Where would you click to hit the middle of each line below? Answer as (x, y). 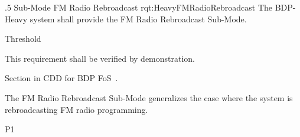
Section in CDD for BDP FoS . (61, 78)
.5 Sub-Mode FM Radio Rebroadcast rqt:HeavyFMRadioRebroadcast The (139, 7)
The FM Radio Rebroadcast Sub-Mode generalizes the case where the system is (149, 97)
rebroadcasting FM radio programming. (76, 109)
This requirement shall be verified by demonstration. (100, 58)
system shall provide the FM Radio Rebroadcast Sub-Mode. (138, 19)
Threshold (23, 39)
